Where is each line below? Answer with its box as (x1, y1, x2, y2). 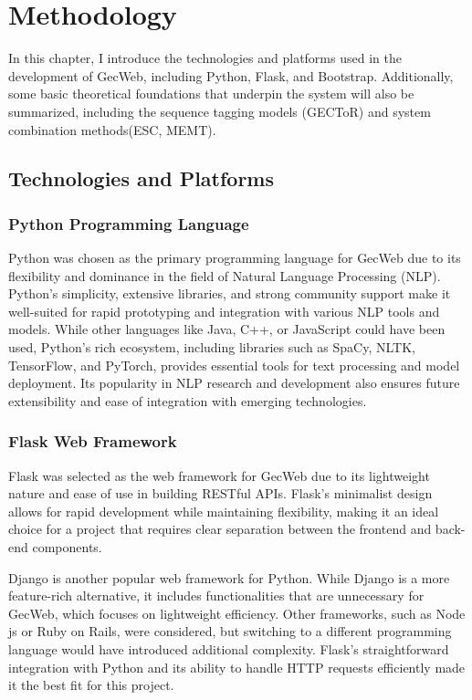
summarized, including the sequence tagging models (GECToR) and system (8, 101, 431, 120)
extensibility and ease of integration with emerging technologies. (8, 391, 367, 410)
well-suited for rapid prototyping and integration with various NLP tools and (8, 301, 440, 320)
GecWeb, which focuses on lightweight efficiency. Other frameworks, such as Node (8, 603, 466, 622)
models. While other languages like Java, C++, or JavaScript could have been (8, 319, 446, 339)
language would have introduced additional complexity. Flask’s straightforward (8, 640, 449, 658)
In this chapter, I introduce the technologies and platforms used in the (8, 48, 402, 68)
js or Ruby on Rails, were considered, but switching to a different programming (8, 622, 452, 641)
